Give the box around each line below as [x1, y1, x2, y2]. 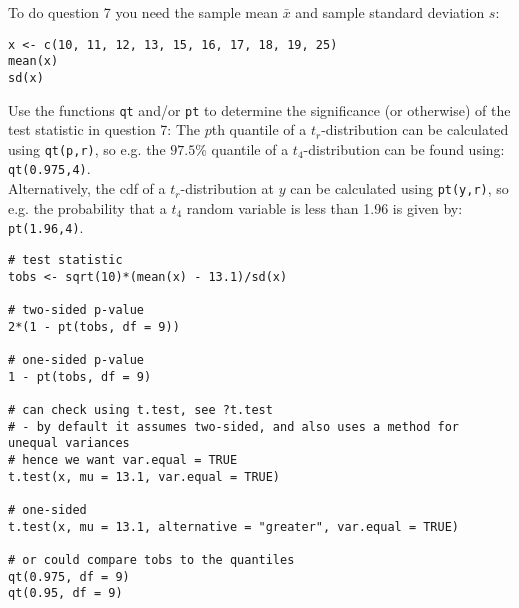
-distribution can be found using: [303, 138, 505, 159]
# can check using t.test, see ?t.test [8, 402, 273, 417]
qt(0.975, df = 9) [8, 569, 130, 584]
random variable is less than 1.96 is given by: [186, 197, 463, 218]
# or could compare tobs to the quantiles [8, 552, 295, 567]
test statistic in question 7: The [8, 119, 201, 140]
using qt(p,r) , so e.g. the [8, 138, 166, 159]
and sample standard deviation [295, 2, 485, 22]
